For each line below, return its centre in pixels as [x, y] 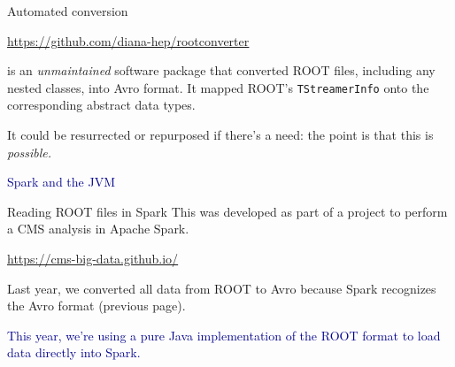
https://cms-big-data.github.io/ [93, 258]
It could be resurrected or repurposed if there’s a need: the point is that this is [220, 135]
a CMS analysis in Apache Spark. [98, 229]
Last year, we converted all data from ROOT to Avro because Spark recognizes [222, 288]
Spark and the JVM [61, 182]
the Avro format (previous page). [96, 306]
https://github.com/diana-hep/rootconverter [128, 40]
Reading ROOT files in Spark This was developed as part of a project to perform [227, 211]
